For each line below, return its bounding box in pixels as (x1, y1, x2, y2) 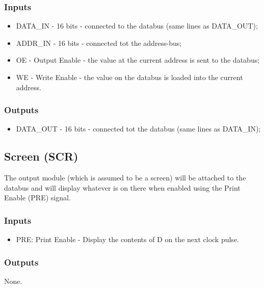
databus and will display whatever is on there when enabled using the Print (4, 182, 241, 193)
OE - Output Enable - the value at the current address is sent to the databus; (16, 55, 260, 65)
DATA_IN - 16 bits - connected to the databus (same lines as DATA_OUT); (16, 20, 258, 31)
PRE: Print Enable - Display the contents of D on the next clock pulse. (16, 234, 239, 245)
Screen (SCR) (4, 148, 78, 164)
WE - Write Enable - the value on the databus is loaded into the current (16, 72, 243, 82)
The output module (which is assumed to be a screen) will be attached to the (4, 172, 246, 183)
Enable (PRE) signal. (4, 192, 71, 203)
